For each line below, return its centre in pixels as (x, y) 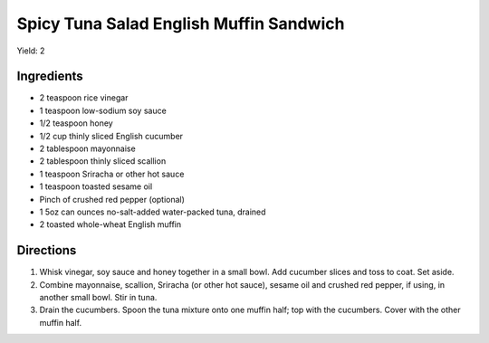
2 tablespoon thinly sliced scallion (103, 161)
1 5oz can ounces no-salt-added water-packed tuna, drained (153, 212)
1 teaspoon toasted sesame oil (96, 186)
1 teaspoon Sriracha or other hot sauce (112, 174)
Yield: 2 (31, 51)
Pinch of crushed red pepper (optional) (112, 199)
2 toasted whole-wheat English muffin (110, 224)
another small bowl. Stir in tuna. (98, 298)
